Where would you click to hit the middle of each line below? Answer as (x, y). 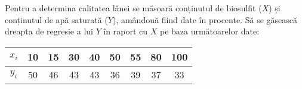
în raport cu (126, 31)
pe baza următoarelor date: (209, 31)
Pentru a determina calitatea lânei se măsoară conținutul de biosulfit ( (133, 8)
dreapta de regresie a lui (49, 31)
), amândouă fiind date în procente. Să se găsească (205, 19)
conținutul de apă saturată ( (56, 19)
